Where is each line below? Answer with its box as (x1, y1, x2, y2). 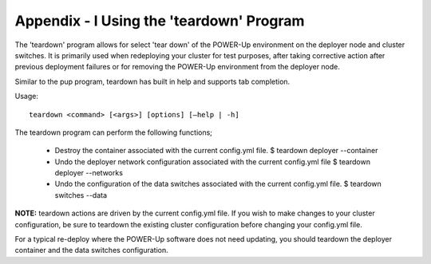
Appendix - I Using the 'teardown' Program (14, 12, 305, 30)
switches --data (54, 190, 108, 199)
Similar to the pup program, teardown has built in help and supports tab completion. (14, 77, 291, 86)
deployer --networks (54, 168, 124, 178)
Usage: (14, 92, 39, 101)
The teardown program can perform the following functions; (14, 128, 213, 137)
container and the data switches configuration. (14, 246, 169, 255)
